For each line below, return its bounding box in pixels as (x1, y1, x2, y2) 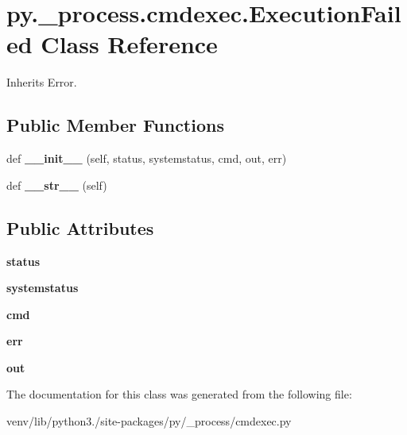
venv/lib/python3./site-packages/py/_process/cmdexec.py (6, 413, 292, 429)
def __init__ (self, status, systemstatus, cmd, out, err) (6, 150, 287, 167)
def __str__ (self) (6, 176, 107, 193)
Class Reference (41, 28, 218, 60)
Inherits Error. (6, 74, 77, 90)
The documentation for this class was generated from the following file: (6, 386, 352, 402)
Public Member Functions (6, 113, 224, 137)
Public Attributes (6, 215, 154, 240)
